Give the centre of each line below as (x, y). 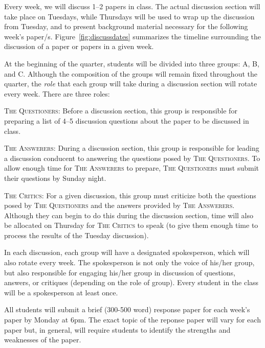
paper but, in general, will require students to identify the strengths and (117, 329)
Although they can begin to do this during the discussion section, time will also (129, 215)
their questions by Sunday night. (55, 178)
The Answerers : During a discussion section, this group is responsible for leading (132, 148)
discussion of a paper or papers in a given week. (79, 46)
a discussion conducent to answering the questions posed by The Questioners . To (132, 158)
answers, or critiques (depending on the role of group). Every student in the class (131, 282)
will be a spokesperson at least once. (61, 292)
